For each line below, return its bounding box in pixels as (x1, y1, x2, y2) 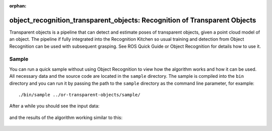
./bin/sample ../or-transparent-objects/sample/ (18, 92, 141, 97)
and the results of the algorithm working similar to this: (9, 114, 123, 120)
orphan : (9, 3, 27, 9)
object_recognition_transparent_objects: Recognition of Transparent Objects (9, 16, 256, 25)
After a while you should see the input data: (9, 103, 100, 109)
